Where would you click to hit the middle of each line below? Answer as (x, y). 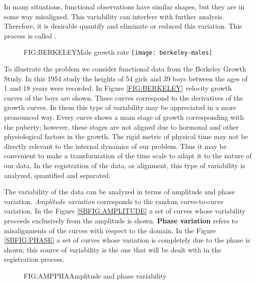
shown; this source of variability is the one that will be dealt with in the (113, 249)
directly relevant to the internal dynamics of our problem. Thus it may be (115, 146)
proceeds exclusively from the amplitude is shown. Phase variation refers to (121, 220)
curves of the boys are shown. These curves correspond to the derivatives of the (124, 97)
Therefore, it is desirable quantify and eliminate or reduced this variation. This (123, 26)
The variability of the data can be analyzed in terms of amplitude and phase (119, 192)
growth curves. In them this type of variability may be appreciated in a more (120, 107)
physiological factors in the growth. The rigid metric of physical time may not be (126, 136)
